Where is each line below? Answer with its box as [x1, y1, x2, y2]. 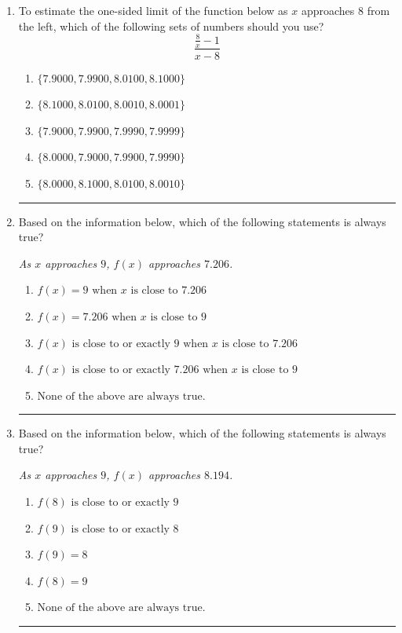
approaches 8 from [301, 2, 390, 18]
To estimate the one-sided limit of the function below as [18, 2, 288, 18]
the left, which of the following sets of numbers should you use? [18, 17, 324, 34]
